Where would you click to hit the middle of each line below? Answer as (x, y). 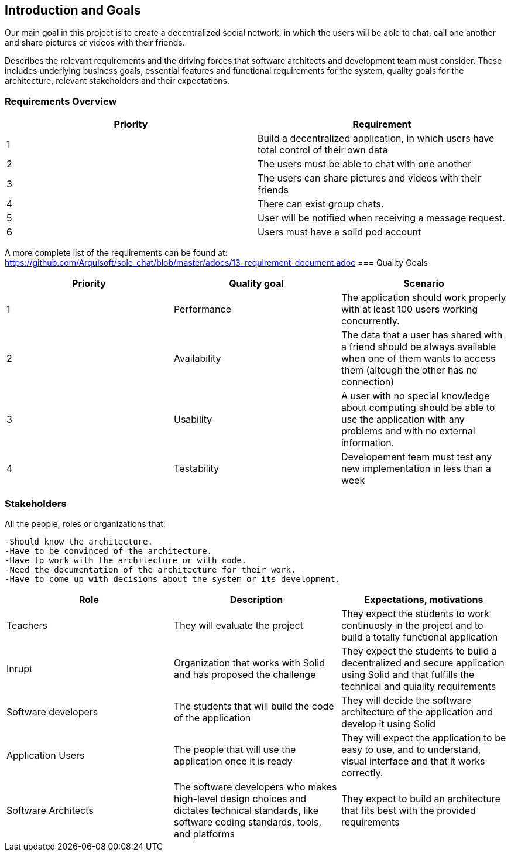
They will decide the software (406, 700)
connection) (368, 382)
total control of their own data (323, 150)
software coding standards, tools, (247, 822)
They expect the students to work (415, 613)
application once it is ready (233, 761)
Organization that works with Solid (249, 662)
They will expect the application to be (423, 737)
